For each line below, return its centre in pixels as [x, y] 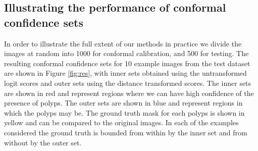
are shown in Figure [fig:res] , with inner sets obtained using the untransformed [125, 73]
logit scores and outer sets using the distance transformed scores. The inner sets [128, 83]
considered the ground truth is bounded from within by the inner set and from [126, 132]
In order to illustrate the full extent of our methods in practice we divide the [123, 43]
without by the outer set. [43, 142]
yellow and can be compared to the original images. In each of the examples [121, 122]
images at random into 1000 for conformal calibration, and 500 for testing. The [126, 53]
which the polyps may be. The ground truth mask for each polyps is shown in [124, 112]
